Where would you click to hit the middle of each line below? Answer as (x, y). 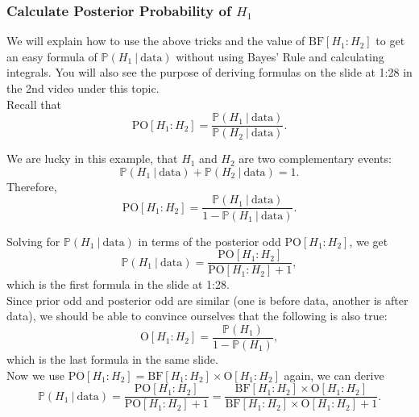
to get (390, 41)
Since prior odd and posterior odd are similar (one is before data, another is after (207, 300)
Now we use (35, 375)
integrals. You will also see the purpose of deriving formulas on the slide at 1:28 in (209, 72)
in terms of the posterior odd (209, 241)
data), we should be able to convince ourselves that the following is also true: (197, 316)
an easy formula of (52, 56)
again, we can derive (334, 375)
